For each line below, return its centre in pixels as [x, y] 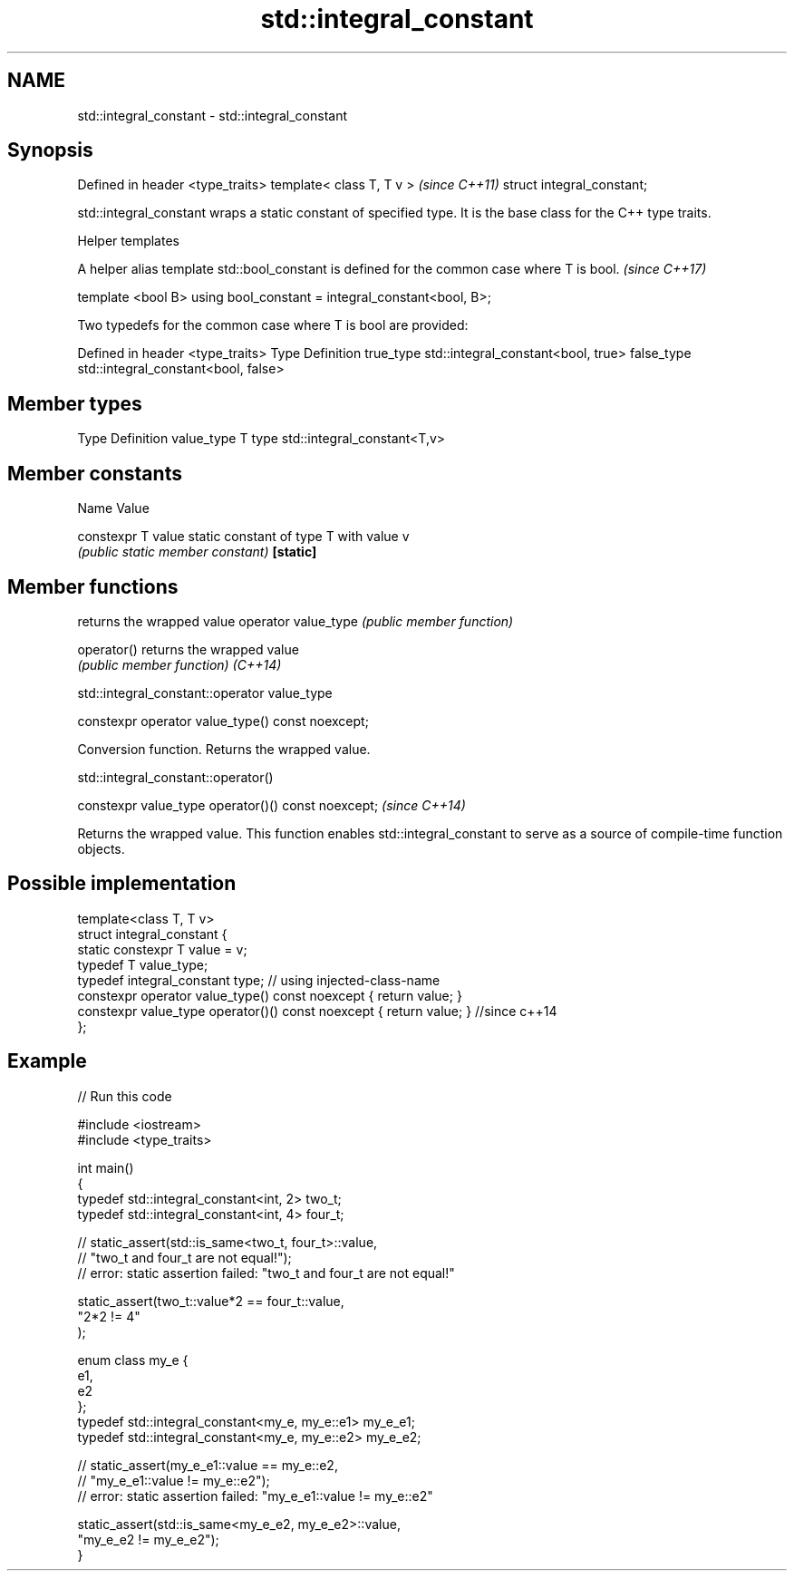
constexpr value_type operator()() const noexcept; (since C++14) [271, 805]
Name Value [113, 508]
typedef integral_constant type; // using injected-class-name [259, 980]
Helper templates [128, 241]
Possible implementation [122, 884]
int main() [106, 1167]
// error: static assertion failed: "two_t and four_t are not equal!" [266, 1273]
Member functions [93, 586]
